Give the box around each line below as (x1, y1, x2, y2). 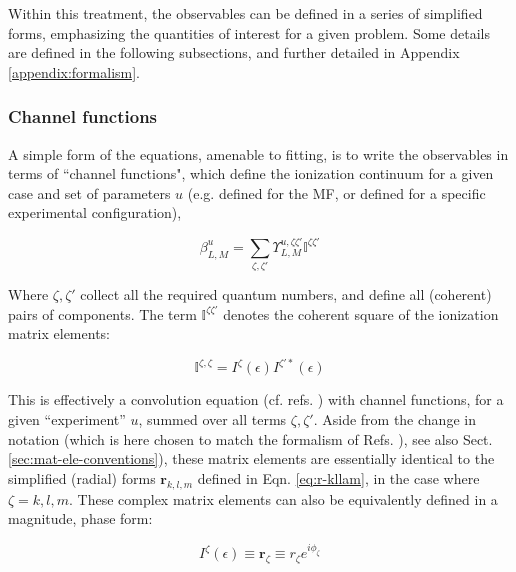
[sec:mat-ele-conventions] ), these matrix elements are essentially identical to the (8, 448, 495, 469)
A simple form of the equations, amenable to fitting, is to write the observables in (8, 143, 509, 164)
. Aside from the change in (313, 408, 476, 429)
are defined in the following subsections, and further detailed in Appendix (8, 42, 460, 63)
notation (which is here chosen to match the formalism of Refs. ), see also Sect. (8, 428, 493, 449)
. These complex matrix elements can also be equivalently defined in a (69, 488, 498, 509)
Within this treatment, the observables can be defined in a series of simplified (8, 3, 483, 23)
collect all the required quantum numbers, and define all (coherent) (80, 284, 492, 305)
